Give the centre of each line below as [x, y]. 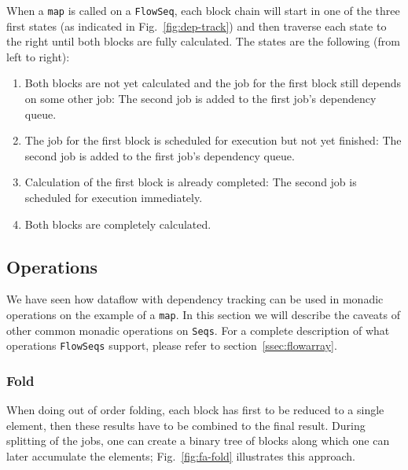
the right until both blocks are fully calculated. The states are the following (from [203, 41]
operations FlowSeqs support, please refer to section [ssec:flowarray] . [172, 345]
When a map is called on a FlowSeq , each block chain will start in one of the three [203, 10]
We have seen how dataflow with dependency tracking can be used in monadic [195, 299]
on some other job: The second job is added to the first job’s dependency [200, 99]
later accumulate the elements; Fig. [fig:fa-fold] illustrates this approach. [181, 455]
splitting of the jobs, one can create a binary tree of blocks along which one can [198, 441]
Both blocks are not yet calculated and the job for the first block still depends [213, 83]
